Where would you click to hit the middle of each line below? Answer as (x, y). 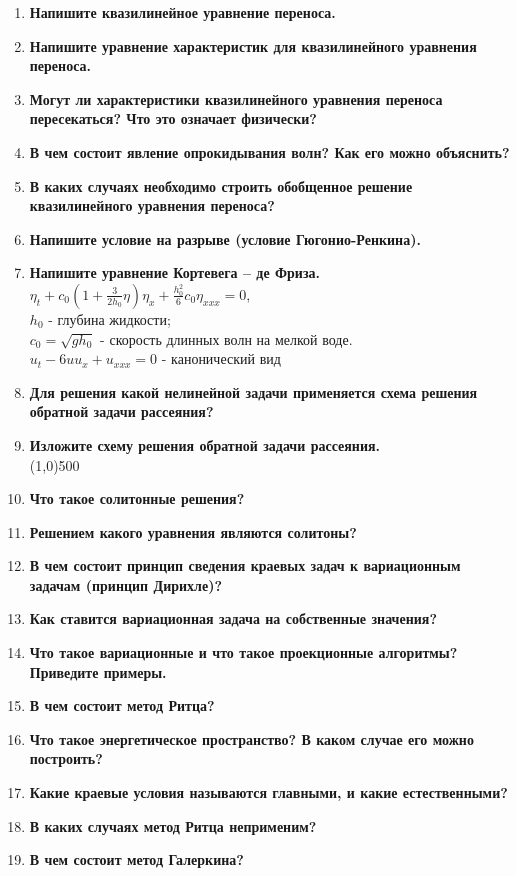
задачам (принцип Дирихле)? (126, 584)
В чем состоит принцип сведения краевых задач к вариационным (245, 565)
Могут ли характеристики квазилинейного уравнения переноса (236, 98)
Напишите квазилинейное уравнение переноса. (182, 12)
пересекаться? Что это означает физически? (173, 118)
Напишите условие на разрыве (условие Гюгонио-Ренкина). (225, 238)
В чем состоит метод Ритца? (122, 705)
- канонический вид (221, 358)
